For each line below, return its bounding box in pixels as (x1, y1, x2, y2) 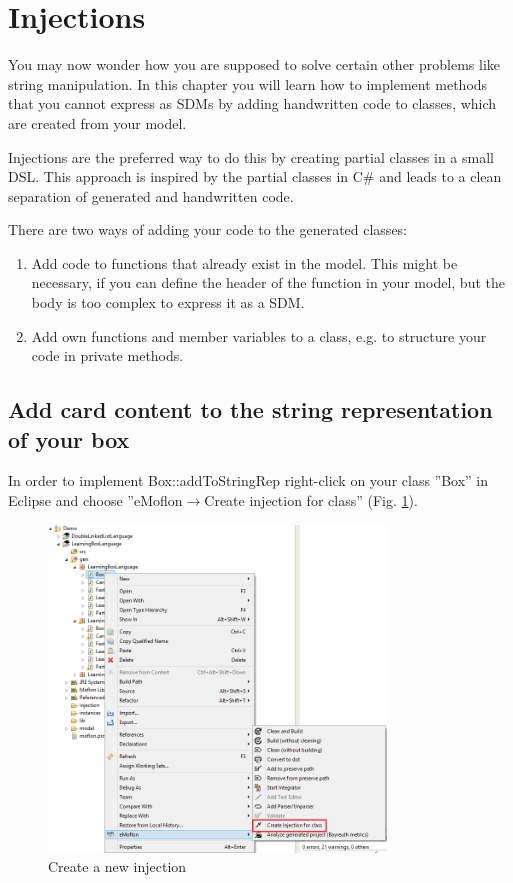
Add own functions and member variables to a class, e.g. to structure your (31, 325, 487, 346)
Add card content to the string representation (8, 394, 493, 425)
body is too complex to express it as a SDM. (31, 292, 305, 313)
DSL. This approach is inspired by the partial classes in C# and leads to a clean (8, 166, 502, 187)
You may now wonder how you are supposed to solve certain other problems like (8, 54, 501, 75)
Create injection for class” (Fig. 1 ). (204, 490, 418, 511)
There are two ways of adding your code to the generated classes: (8, 219, 408, 240)
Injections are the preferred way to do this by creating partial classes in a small (8, 146, 494, 167)
